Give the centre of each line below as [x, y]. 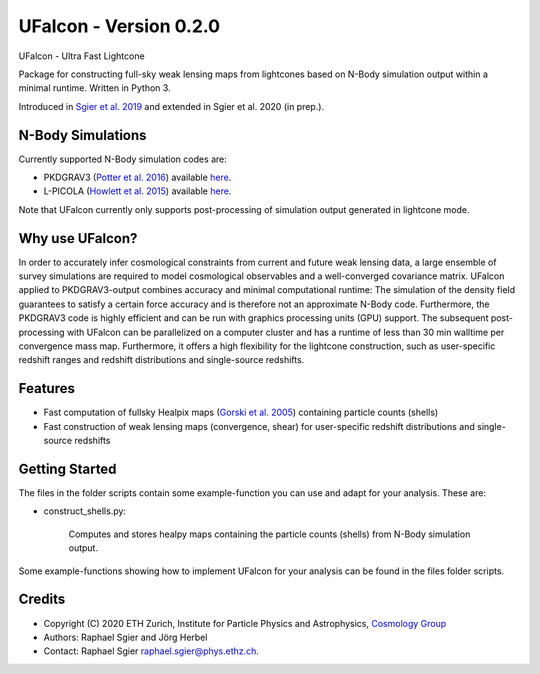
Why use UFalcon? [78, 238]
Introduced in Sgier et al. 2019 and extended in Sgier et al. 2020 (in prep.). [171, 106]
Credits [42, 599]
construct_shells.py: [85, 511]
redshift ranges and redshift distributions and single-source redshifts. [161, 360]
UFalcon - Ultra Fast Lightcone [81, 56]
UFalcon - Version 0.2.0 [119, 26]
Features [46, 388]
